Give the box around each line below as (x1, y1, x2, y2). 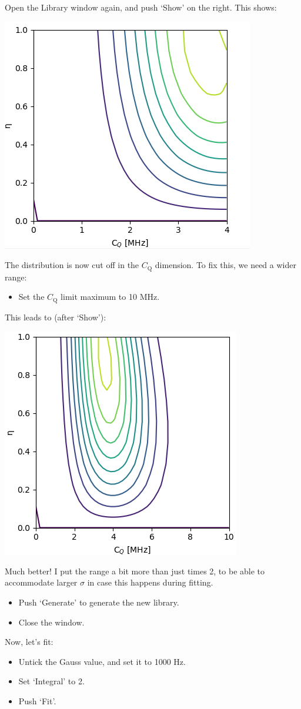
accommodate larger (5, 576, 78, 588)
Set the (18, 290, 45, 303)
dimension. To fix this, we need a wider (155, 259, 296, 271)
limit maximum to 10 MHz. (61, 290, 160, 303)
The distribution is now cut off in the (5, 259, 139, 271)
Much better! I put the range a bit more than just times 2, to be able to (5, 564, 265, 577)
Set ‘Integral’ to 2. (18, 675, 85, 687)
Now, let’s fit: (5, 636, 53, 648)
